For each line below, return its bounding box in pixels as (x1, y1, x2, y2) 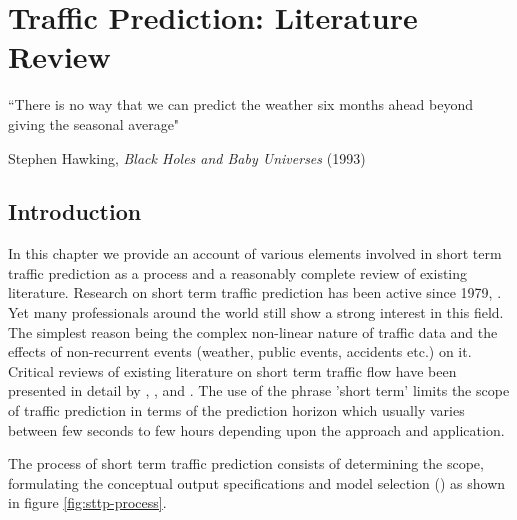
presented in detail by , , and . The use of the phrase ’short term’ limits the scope (8, 380, 510, 401)
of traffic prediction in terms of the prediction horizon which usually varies (8, 400, 465, 421)
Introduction (8, 196, 142, 227)
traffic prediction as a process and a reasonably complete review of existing (8, 262, 468, 283)
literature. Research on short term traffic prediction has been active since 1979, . (8, 282, 502, 303)
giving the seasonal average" (8, 113, 180, 134)
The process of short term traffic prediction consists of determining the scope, (8, 453, 484, 474)
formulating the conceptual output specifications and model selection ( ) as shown (8, 472, 506, 493)
